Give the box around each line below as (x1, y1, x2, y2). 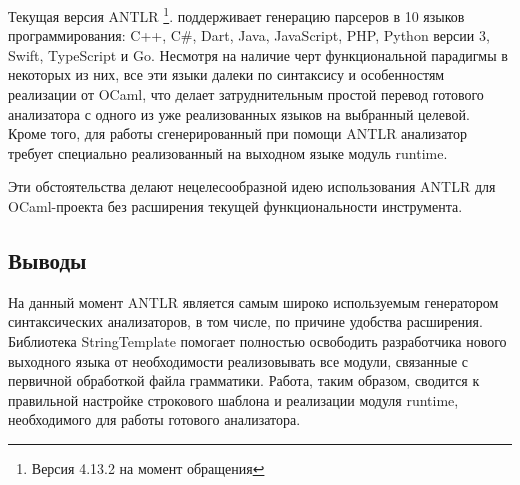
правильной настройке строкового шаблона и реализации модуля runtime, (8, 389, 459, 410)
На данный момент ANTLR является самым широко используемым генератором (8, 291, 499, 312)
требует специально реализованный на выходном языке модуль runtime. (8, 142, 448, 163)
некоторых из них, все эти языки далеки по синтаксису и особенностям (8, 64, 445, 85)
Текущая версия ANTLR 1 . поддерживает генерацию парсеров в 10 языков (8, 3, 465, 26)
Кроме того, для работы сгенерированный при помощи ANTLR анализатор (8, 123, 467, 144)
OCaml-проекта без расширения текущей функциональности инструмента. (8, 196, 463, 216)
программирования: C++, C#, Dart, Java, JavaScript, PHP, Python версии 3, (8, 25, 490, 46)
